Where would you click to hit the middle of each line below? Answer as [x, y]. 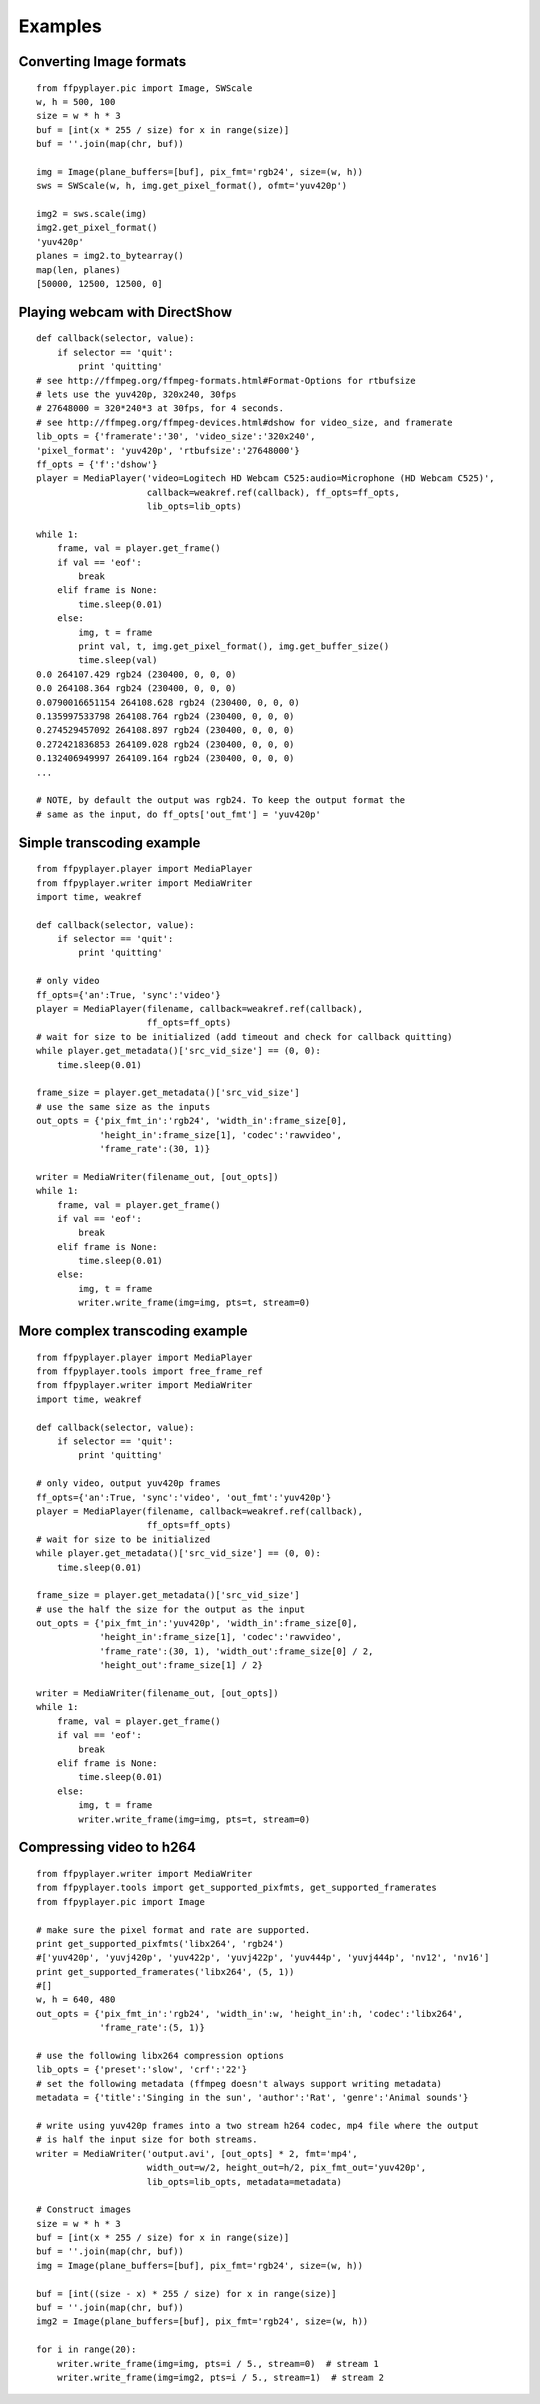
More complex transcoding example [133, 1331]
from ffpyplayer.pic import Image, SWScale [144, 88]
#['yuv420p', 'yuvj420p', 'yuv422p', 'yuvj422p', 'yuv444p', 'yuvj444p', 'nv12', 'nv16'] [263, 1958]
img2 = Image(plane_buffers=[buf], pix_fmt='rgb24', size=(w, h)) [202, 2321]
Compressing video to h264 [107, 1847]
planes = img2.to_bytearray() [110, 256]
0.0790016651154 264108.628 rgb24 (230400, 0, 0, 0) [168, 702]
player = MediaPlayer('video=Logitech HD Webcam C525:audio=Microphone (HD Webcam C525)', [265, 478]
